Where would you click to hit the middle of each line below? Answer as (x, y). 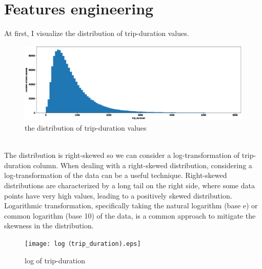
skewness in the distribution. (49, 226)
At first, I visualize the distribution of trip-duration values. (97, 33)
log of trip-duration (55, 260)
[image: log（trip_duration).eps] (83, 244)
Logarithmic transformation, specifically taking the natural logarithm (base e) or (131, 205)
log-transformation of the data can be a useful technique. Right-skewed (116, 175)
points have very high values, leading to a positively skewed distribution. (118, 195)
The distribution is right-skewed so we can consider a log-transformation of (122, 155)
